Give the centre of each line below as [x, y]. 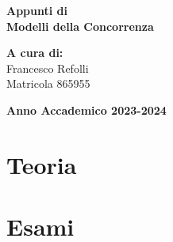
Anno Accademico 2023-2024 [86, 110]
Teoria [42, 164]
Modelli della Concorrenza [80, 26]
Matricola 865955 [48, 83]
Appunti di [37, 10]
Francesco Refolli [48, 68]
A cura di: [35, 53]
